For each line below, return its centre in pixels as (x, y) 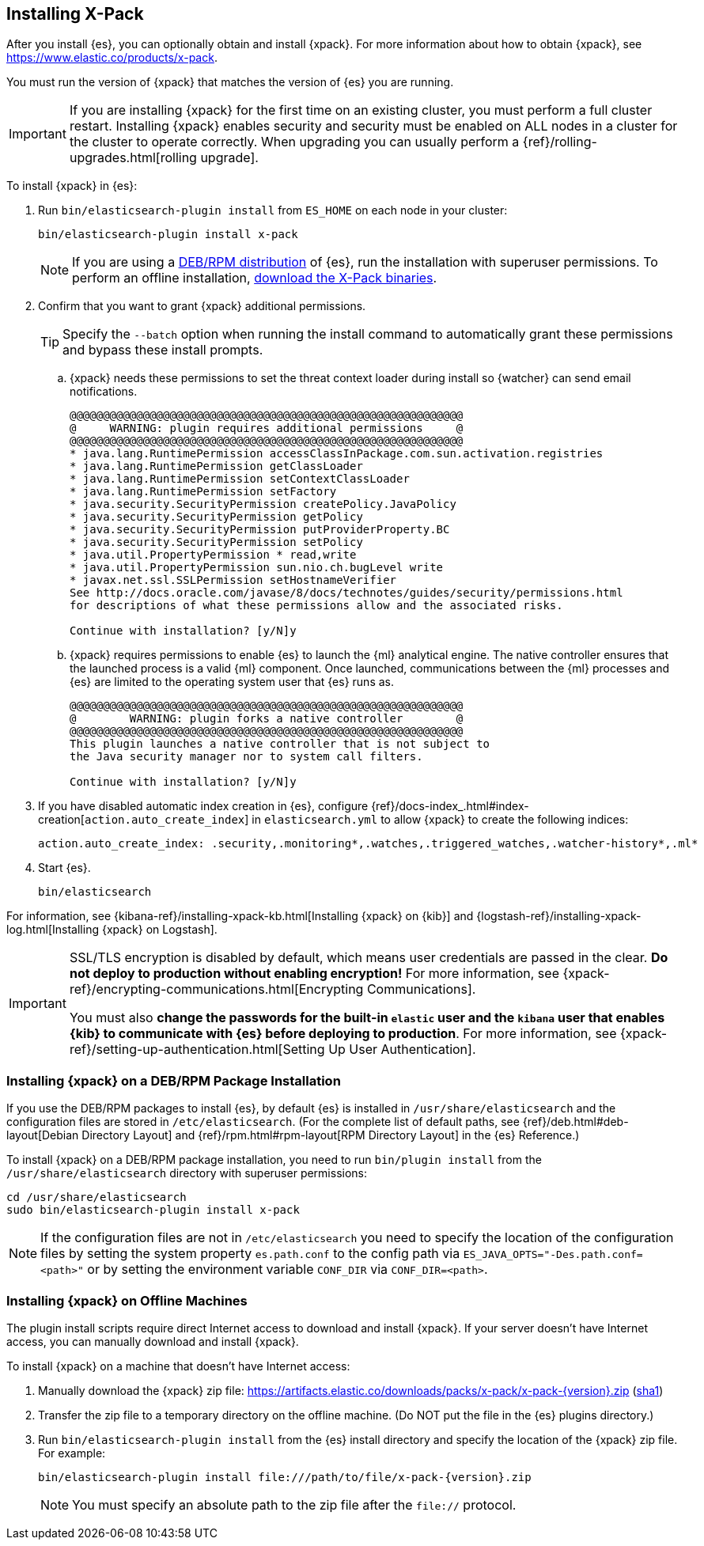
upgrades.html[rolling (133, 158)
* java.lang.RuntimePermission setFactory (203, 492)
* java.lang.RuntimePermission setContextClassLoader (240, 479)
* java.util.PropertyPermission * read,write (213, 555)
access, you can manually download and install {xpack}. (153, 1341)
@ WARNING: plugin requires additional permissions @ (267, 428)
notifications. (104, 392)
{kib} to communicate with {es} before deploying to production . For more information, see (343, 1034)
